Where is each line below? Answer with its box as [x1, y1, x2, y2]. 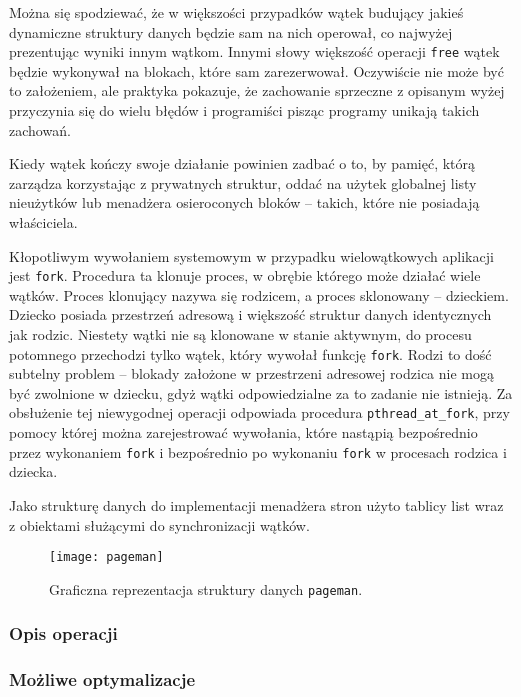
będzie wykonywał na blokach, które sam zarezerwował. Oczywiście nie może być [9, 60, 504, 81]
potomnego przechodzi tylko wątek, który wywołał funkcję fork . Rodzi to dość [9, 343, 492, 364]
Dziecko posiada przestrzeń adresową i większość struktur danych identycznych [9, 304, 492, 325]
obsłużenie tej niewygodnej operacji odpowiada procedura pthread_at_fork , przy [9, 402, 510, 423]
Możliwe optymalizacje [9, 667, 196, 692]
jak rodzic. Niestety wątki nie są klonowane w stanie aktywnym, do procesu [9, 324, 472, 345]
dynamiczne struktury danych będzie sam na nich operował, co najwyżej [9, 21, 453, 42]
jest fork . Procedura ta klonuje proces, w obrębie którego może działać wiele [9, 265, 481, 286]
